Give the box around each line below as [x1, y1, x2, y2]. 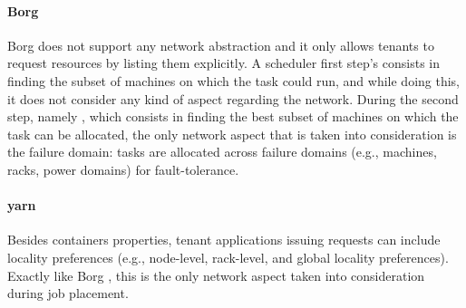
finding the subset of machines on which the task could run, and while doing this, [7, 71, 461, 90]
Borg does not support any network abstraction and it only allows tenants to [7, 35, 434, 54]
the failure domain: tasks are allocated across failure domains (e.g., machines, [7, 142, 437, 161]
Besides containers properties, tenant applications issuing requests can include [7, 230, 441, 249]
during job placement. [7, 284, 129, 303]
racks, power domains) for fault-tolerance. [7, 159, 239, 178]
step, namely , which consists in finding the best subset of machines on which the [7, 107, 459, 126]
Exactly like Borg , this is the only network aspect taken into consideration [7, 265, 425, 284]
